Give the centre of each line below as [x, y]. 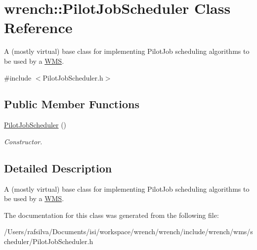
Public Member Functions [72, 104]
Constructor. [23, 141]
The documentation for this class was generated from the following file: [111, 215]
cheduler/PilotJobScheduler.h [49, 241]
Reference [38, 27]
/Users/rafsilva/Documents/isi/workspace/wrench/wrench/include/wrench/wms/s [128, 231]
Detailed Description [58, 168]
